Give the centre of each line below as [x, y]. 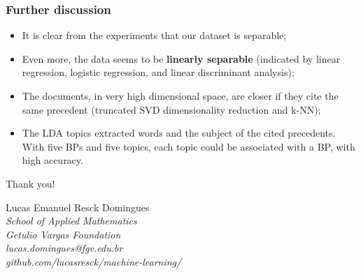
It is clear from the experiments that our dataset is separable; [154, 35]
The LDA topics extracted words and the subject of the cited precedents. [179, 133]
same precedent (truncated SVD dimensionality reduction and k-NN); [171, 109]
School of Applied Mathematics [71, 221]
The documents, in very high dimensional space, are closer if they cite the [180, 96]
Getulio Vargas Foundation [63, 234]
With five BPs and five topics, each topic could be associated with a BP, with [189, 146]
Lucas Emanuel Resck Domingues [78, 207]
